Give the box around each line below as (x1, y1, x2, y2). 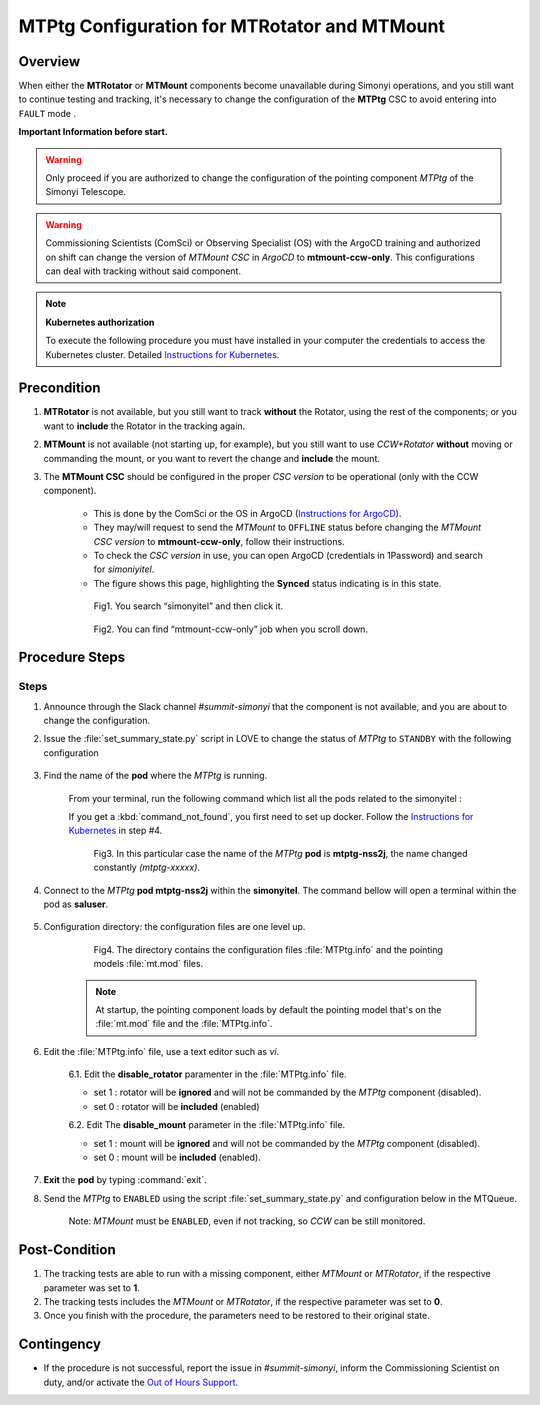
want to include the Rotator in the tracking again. (43, 420, 246, 432)
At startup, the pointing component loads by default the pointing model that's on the (95, 1003, 442, 1015)
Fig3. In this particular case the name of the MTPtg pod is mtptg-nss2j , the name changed (93, 847, 469, 859)
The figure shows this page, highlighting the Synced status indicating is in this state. (93, 577, 442, 589)
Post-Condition (18, 1241, 116, 1259)
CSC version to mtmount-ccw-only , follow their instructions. (93, 535, 345, 547)
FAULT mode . (18, 107, 77, 119)
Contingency (18, 1336, 102, 1353)
